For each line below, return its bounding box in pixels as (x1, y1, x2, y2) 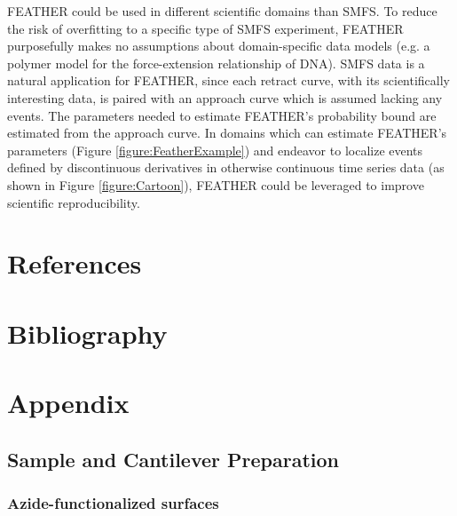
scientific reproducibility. (7, 193, 140, 211)
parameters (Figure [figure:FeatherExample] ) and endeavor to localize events (7, 140, 423, 159)
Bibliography (7, 314, 168, 351)
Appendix (7, 385, 130, 421)
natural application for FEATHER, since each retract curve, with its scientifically (7, 71, 450, 90)
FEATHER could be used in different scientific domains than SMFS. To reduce (7, 2, 437, 20)
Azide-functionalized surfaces (7, 491, 219, 513)
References (7, 245, 142, 282)
